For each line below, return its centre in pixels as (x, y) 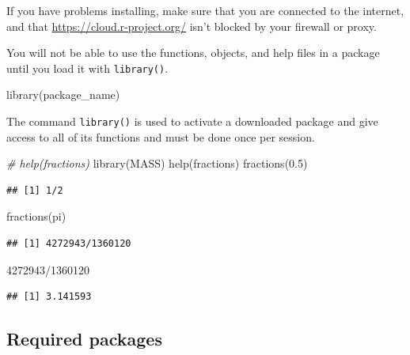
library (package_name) (63, 94)
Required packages (84, 339)
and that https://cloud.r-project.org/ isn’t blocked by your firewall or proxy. (192, 26)
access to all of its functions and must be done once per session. (161, 136)
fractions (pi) (36, 216)
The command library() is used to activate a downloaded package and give (192, 121)
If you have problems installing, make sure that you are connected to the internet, (205, 10)
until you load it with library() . (87, 68)
